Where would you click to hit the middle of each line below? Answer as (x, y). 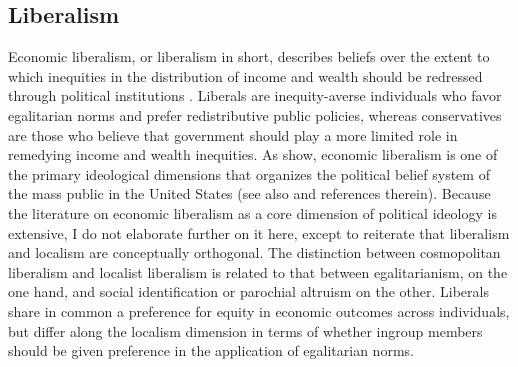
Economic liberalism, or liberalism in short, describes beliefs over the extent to (249, 56)
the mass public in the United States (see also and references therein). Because (249, 193)
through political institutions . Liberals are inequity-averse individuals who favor (255, 95)
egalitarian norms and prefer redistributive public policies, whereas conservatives (255, 114)
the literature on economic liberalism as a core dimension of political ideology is (252, 212)
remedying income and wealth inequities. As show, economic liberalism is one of (253, 154)
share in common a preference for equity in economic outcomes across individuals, (259, 310)
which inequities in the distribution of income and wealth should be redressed (245, 75)
